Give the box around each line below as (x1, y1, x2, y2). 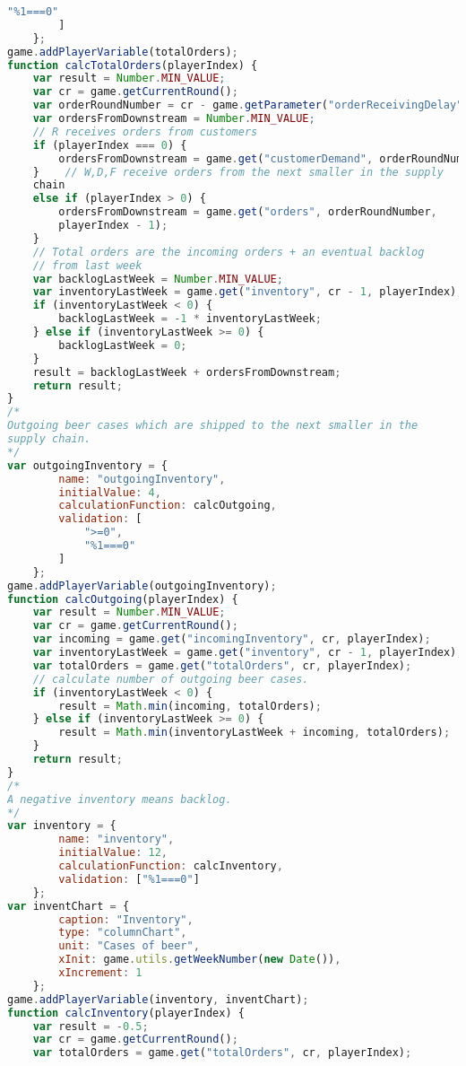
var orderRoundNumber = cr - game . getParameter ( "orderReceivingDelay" (32, 99, 463, 112)
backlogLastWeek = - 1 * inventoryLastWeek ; (58, 312, 322, 326)
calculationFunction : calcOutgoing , (58, 499, 277, 512)
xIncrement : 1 (58, 966, 142, 979)
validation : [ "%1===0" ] (58, 872, 200, 886)
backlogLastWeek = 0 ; (58, 338, 187, 352)
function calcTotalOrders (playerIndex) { (7, 58, 258, 72)
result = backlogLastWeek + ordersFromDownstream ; (32, 365, 341, 379)
